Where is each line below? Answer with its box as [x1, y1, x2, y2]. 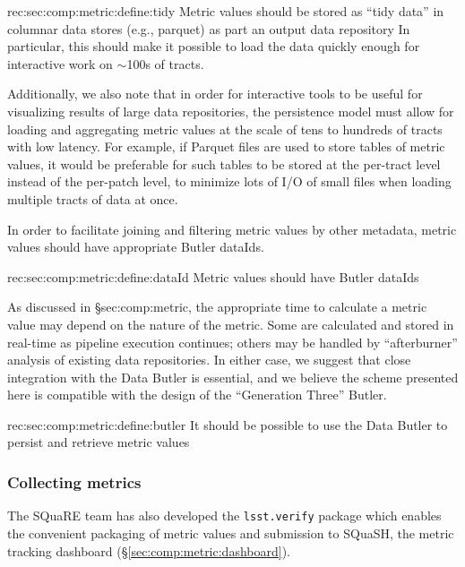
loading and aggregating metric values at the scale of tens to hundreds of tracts [7, 119, 443, 138]
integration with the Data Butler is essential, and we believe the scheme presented [7, 367, 459, 386]
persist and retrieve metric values [7, 433, 190, 451]
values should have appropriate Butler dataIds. [7, 237, 264, 256]
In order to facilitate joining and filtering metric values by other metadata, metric [7, 219, 457, 238]
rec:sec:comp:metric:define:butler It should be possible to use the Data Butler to [7, 415, 448, 434]
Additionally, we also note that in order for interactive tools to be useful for [7, 84, 423, 103]
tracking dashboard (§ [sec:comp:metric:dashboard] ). [7, 541, 290, 560]
